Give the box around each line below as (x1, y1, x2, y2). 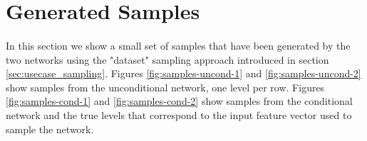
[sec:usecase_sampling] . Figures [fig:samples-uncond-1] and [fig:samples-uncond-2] (6, 66, 361, 81)
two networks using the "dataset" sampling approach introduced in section (6, 52, 329, 67)
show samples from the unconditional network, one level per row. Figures (6, 79, 325, 94)
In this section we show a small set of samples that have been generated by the (6, 38, 351, 52)
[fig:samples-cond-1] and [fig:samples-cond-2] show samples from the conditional (6, 94, 353, 108)
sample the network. (6, 121, 94, 136)
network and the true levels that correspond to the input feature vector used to (6, 107, 352, 122)
